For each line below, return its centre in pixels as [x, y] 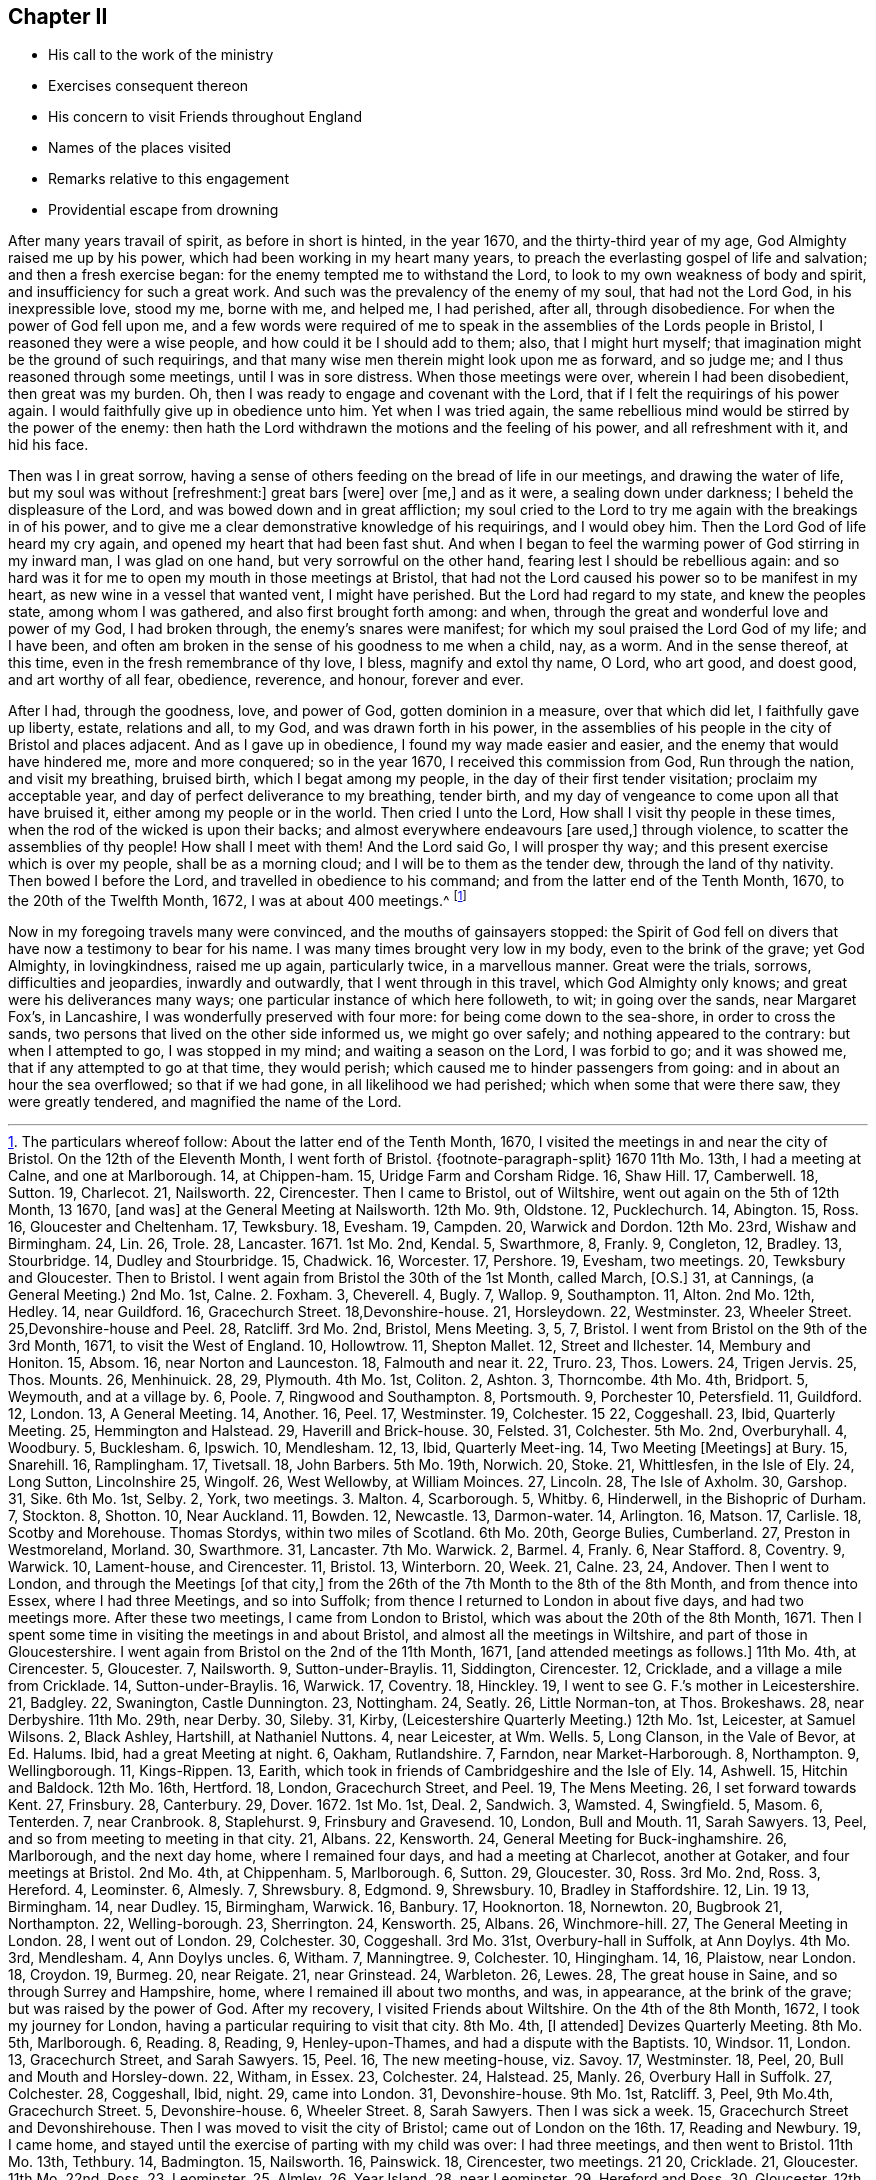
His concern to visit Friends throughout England [205, 117]
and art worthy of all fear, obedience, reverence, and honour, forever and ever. [266, 680]
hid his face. [48, 445]
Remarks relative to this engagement [168, 179]
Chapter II [58, 16]
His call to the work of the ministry [161, 55]
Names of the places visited [140, 148]
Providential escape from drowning [163, 210]
